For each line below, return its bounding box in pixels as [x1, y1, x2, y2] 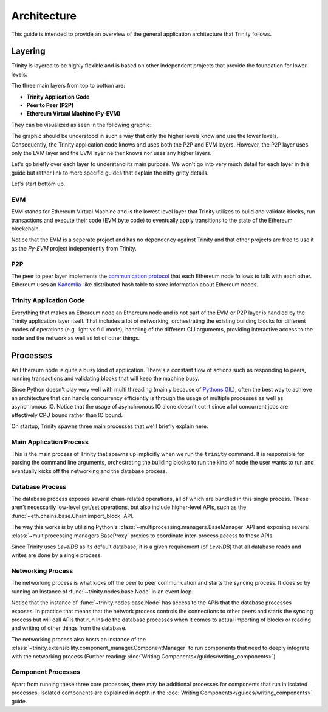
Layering [11, 46, 46, 57]
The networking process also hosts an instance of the [11, 635, 146, 643]
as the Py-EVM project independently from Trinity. [11, 244, 137, 252]
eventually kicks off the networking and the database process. [11, 467, 168, 474]
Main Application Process [11, 438, 89, 446]
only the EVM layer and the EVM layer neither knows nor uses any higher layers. [11, 149, 212, 156]
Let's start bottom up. [11, 180, 66, 188]
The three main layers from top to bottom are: [11, 82, 126, 89]
